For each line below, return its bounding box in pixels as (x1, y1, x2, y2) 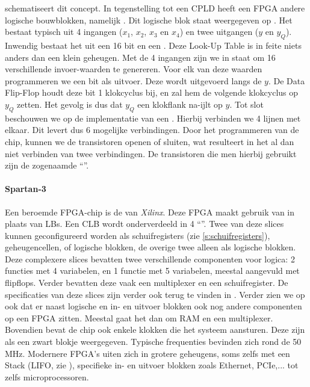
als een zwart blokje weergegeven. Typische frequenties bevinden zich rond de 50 (5, 335, 302, 348)
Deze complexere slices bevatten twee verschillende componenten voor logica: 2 (5, 252, 295, 265)
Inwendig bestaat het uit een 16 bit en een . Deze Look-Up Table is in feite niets (5, 39, 302, 51)
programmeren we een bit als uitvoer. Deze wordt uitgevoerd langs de (5, 74, 262, 87)
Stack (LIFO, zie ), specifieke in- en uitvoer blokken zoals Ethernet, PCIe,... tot (5, 359, 299, 371)
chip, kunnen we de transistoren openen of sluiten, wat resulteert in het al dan (5, 135, 294, 147)
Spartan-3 (5, 182, 46, 195)
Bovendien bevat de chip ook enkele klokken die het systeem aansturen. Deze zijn (5, 323, 305, 336)
